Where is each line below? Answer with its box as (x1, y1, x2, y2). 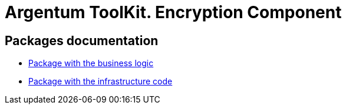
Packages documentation (5, 33, 159, 48)
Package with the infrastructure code (28, 76, 173, 87)
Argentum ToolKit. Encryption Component (5, 2, 342, 22)
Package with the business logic (28, 58, 154, 69)
